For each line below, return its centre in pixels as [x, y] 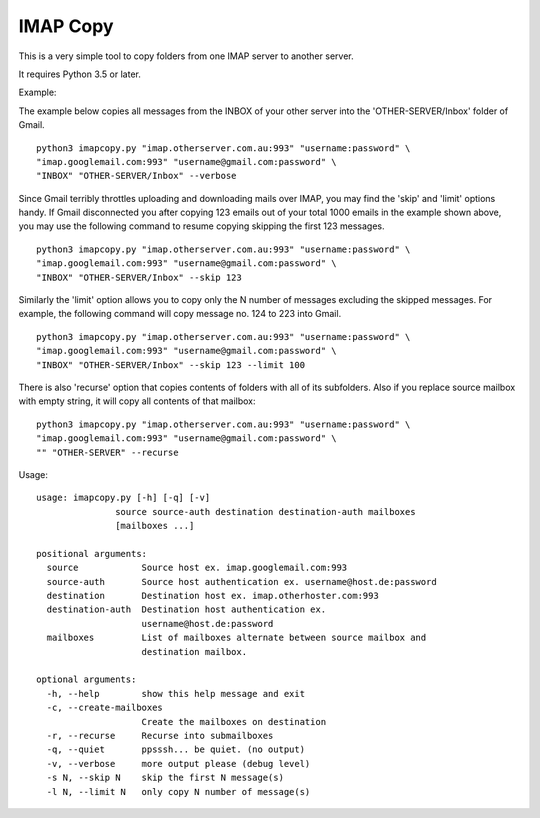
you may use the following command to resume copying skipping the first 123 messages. [201, 226]
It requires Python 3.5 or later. [80, 74]
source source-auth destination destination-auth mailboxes [265, 511]
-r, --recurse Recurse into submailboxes [160, 735]
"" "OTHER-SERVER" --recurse [107, 452]
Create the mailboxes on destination [234, 721]
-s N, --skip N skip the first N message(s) [165, 778]
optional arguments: [86, 679]
